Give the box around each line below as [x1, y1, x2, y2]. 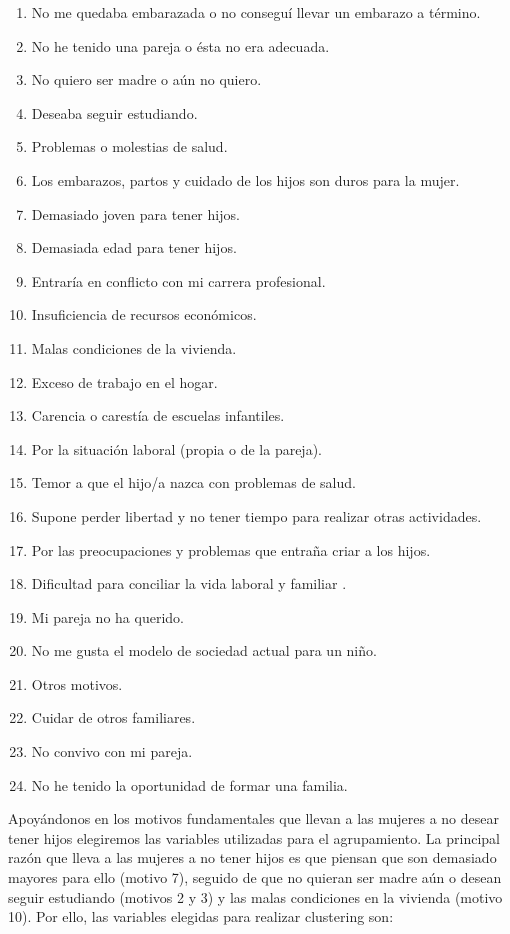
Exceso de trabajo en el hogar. [31, 371, 218, 392]
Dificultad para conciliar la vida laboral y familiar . [31, 573, 347, 594]
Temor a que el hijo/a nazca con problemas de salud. [31, 472, 356, 493]
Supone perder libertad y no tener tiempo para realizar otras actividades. [31, 505, 482, 526]
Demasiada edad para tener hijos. [31, 237, 237, 258]
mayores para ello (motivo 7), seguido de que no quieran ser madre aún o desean [8, 867, 502, 888]
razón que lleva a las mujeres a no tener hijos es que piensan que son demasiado [8, 847, 497, 868]
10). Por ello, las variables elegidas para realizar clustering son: [8, 906, 394, 927]
